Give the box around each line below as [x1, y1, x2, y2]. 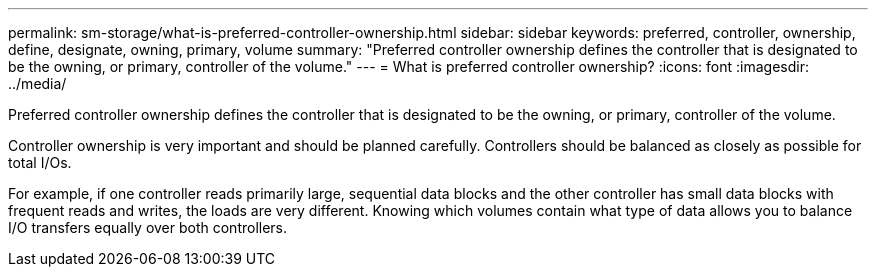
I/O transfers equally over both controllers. [8, 219, 288, 236]
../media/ [8, 75, 67, 92]
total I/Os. [8, 154, 72, 171]
